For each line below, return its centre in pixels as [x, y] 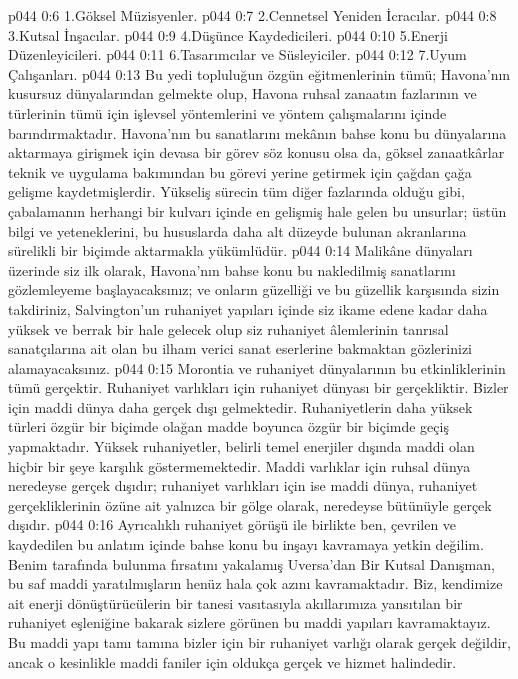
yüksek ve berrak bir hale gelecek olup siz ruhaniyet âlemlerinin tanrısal [228, 328]
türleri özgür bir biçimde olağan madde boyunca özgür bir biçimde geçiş [228, 426]
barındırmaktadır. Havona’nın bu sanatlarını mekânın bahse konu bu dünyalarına [257, 132]
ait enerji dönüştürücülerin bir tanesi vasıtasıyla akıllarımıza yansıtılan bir [235, 602]
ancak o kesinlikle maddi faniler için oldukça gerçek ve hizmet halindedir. [232, 661]
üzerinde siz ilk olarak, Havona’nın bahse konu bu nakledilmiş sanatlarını [232, 269]
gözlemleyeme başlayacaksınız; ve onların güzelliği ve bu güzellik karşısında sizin [254, 289]
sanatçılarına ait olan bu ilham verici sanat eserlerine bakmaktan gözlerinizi [240, 348]
